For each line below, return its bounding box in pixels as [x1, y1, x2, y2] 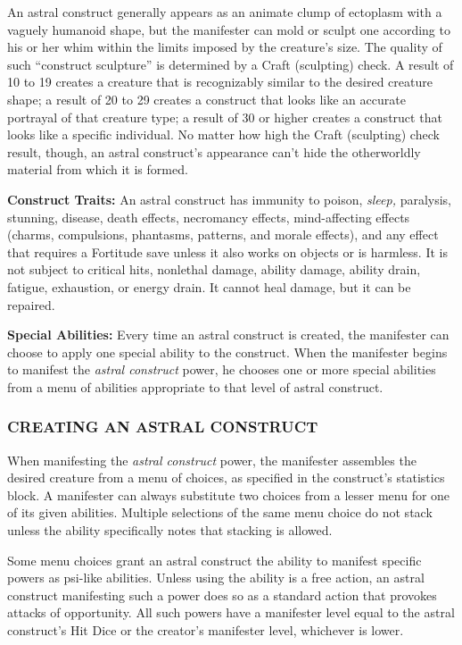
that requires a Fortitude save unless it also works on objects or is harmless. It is [7, 242, 448, 261]
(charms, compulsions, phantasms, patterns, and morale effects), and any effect [7, 225, 439, 244]
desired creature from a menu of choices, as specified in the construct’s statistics [7, 468, 445, 487]
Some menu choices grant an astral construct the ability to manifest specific [7, 550, 422, 569]
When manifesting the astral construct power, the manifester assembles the [7, 450, 417, 469]
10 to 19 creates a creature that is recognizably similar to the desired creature [7, 72, 433, 91]
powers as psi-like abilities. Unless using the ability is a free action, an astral [7, 568, 425, 587]
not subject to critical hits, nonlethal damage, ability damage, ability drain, [7, 260, 421, 279]
